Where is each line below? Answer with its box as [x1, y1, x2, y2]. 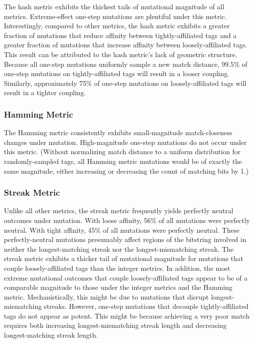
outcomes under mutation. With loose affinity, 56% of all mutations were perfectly [4, 215, 250, 225]
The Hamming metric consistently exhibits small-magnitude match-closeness [4, 127, 233, 138]
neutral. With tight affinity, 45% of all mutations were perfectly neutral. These [4, 224, 240, 235]
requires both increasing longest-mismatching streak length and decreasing [4, 320, 227, 330]
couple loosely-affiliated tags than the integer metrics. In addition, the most [4, 262, 231, 273]
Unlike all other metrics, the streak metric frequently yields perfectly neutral [4, 205, 233, 216]
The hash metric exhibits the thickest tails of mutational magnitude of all [4, 1, 225, 11]
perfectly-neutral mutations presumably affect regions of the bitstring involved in [4, 234, 246, 244]
